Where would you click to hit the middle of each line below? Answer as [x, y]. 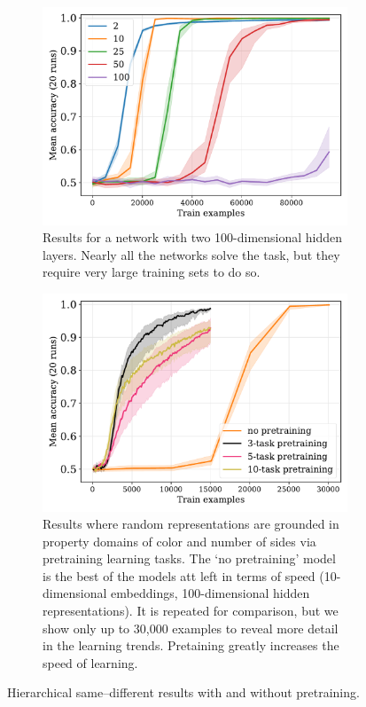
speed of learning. [90, 662]
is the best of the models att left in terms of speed [179, 575]
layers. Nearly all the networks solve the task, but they [191, 254]
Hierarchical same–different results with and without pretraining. [183, 692]
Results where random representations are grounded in [191, 524]
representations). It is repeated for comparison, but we [191, 611]
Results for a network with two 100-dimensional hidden [193, 237]
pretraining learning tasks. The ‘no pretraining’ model [189, 558]
